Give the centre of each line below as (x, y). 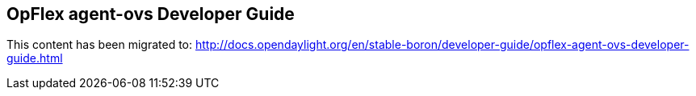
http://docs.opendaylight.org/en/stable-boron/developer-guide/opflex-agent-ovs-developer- (442, 45)
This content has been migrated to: (100, 45)
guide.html (35, 58)
